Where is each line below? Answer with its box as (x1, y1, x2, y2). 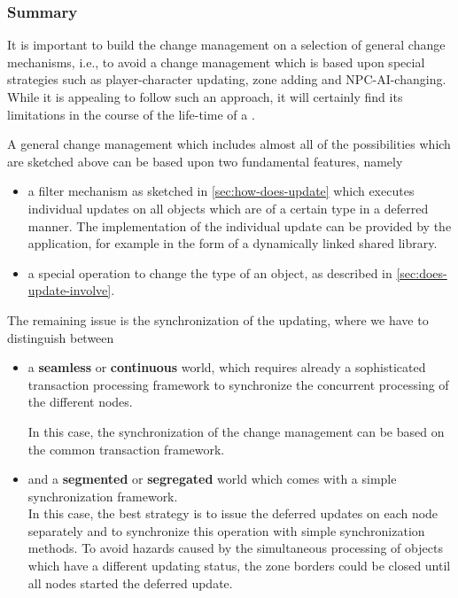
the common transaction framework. (27, 439, 225, 458)
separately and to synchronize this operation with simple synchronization (27, 521, 425, 540)
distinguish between (7, 328, 114, 346)
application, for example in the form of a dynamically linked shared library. (27, 234, 438, 252)
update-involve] (27, 281, 112, 299)
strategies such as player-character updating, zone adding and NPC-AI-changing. (7, 70, 446, 89)
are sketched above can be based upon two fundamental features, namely (7, 151, 403, 170)
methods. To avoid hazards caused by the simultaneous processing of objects (27, 539, 443, 557)
